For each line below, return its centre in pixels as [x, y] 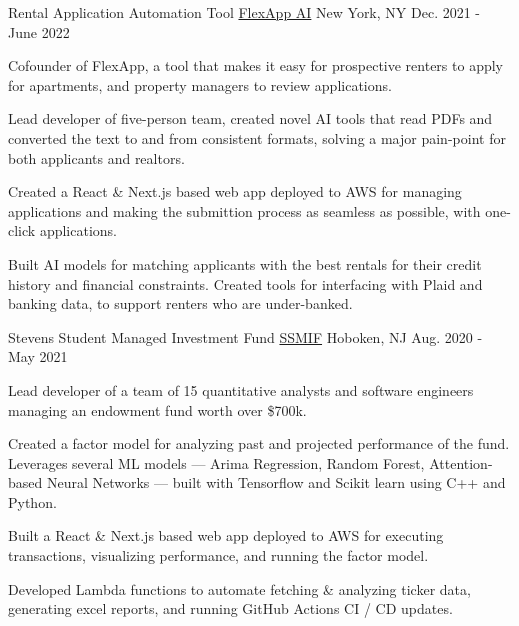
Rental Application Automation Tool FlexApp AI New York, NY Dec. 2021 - [244, 12]
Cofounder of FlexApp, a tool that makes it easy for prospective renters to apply [255, 65]
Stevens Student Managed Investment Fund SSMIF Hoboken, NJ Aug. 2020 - [245, 336]
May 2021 [38, 356]
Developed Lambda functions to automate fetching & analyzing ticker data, [239, 588]
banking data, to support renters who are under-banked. [180, 303]
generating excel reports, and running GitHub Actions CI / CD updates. [230, 608]
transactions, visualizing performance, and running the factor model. [218, 555]
